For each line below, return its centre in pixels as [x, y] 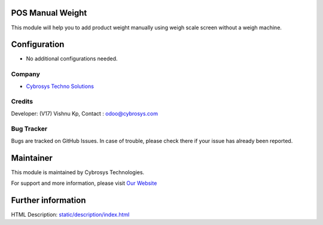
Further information [48, 200]
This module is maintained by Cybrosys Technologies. [78, 172]
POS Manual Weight [49, 13]
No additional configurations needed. [72, 59]
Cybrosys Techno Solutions [60, 86]
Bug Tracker [29, 129]
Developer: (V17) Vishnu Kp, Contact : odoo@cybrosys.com [85, 113]
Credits [22, 102]
